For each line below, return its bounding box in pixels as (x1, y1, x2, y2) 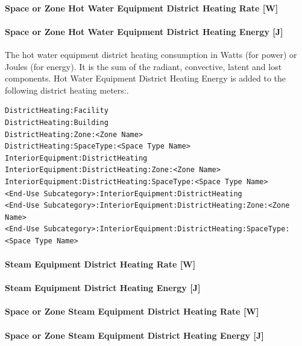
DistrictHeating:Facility (5, 106, 109, 115)
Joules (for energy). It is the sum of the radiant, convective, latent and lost (5, 60, 282, 72)
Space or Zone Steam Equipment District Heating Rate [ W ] (5, 305, 259, 318)
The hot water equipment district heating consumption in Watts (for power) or (5, 48, 297, 60)
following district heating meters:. (5, 83, 129, 96)
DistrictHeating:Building (5, 118, 109, 127)
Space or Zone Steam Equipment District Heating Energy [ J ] (5, 328, 264, 341)
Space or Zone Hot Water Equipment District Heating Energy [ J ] (5, 25, 283, 37)
